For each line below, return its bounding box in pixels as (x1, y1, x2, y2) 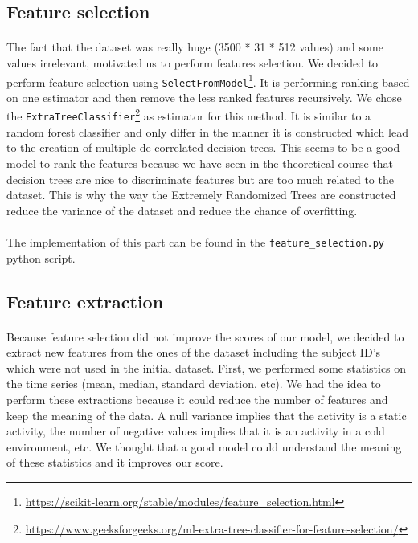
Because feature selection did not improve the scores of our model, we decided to (6, 328, 404, 345)
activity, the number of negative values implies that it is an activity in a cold (6, 423, 385, 439)
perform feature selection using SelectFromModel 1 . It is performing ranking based (6, 71, 410, 90)
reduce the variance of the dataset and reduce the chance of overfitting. (6, 202, 358, 218)
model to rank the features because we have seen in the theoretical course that (6, 154, 394, 171)
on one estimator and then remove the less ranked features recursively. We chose (6, 88, 402, 105)
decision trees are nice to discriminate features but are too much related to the (6, 170, 394, 187)
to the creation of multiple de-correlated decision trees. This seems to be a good (6, 139, 400, 156)
